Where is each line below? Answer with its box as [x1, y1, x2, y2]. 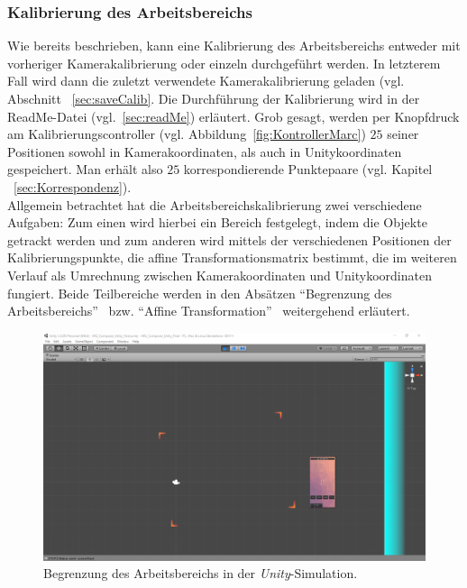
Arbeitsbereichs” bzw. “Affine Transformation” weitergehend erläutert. [7, 301, 410, 320]
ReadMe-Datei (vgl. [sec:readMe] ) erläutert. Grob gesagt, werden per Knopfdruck [7, 106, 460, 125]
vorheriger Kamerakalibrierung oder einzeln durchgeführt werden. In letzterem [7, 53, 441, 72]
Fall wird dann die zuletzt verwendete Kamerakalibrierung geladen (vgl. [7, 71, 405, 90]
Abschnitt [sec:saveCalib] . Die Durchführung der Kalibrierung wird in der [7, 89, 420, 107]
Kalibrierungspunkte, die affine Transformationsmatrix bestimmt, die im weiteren [7, 248, 457, 267]
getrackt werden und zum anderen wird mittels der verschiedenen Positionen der [7, 230, 452, 249]
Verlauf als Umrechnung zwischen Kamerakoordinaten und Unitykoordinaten [7, 265, 432, 284]
